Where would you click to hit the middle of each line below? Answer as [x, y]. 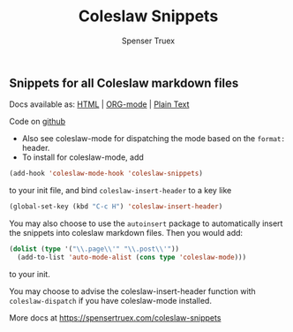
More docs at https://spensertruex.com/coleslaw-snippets [115, 317]
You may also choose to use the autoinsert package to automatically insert [146, 223]
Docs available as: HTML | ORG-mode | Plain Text [99, 104]
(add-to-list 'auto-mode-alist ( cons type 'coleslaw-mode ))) [132, 257]
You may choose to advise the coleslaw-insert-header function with [132, 291]
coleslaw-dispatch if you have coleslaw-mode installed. [110, 300]
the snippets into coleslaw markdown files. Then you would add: [126, 233]
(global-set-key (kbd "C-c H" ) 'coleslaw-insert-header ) [116, 207]
